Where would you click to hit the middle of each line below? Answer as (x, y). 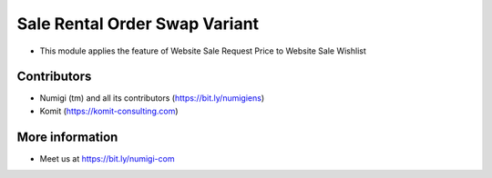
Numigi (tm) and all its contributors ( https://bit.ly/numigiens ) (152, 98)
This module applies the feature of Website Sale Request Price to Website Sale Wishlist (203, 51)
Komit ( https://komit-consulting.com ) (109, 111)
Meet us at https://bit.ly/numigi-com (107, 158)
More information (67, 137)
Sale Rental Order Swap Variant (138, 24)
